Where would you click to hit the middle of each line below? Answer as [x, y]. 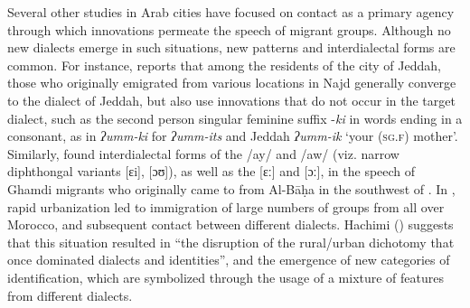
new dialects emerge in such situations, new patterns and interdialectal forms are [231, 47]
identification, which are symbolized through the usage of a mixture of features [226, 277]
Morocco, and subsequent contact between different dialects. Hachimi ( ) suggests [230, 224]
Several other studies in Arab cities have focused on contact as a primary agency [231, 12]
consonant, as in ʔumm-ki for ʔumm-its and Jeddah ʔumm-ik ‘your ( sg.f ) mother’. [233, 136]
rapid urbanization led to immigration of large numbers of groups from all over [226, 206]
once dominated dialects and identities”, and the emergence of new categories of [229, 260]
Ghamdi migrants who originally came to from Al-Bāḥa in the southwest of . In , [231, 188]
